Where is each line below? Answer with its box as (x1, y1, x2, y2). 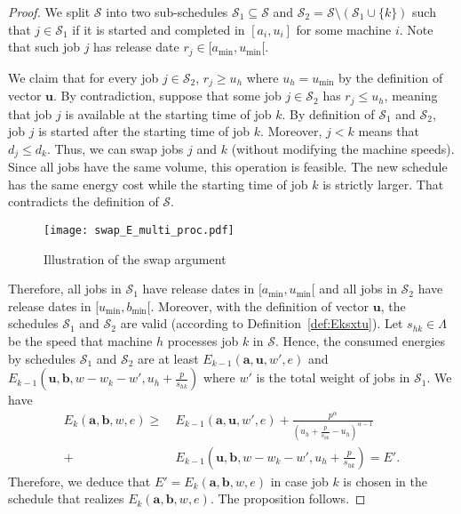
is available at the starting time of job (65, 104, 272, 123)
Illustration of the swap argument (44, 249, 227, 268)
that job (8, 104, 52, 123)
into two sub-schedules (106, 3, 228, 20)
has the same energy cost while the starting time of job (8, 174, 308, 193)
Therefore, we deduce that (8, 471, 151, 490)
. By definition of (282, 104, 375, 123)
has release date (93, 37, 179, 56)
